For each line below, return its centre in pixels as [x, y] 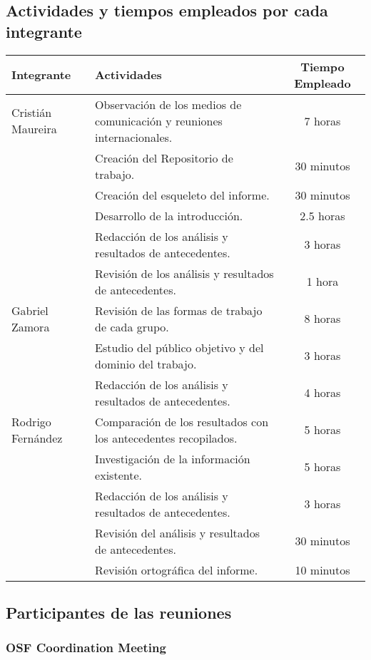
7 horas [322, 120]
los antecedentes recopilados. [166, 438]
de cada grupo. [132, 326]
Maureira [34, 129]
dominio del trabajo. [146, 363]
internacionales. [134, 137]
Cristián [32, 113]
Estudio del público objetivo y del [179, 347]
